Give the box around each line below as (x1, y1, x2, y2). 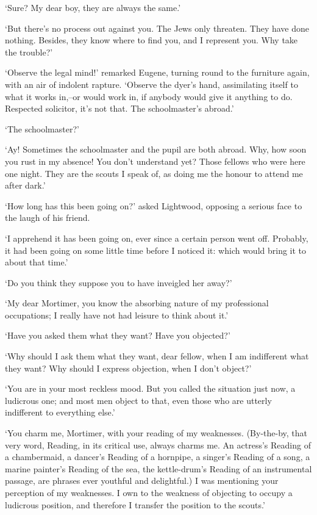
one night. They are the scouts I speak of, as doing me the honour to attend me (5, 167, 303, 179)
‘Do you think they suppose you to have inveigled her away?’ (5, 276, 232, 289)
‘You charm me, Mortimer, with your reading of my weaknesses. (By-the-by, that (5, 427, 308, 439)
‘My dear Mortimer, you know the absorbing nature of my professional (5, 297, 269, 309)
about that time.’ (5, 256, 68, 268)
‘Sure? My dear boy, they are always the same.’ (5, 1, 181, 13)
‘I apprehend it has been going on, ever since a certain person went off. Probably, (5, 231, 308, 244)
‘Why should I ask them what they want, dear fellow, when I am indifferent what (5, 350, 309, 362)
